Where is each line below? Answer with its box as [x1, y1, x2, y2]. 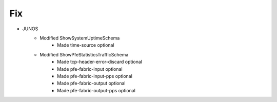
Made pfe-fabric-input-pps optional [57, 73, 133, 79]
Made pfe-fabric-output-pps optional [57, 87, 135, 93]
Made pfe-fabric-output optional [57, 80, 126, 87]
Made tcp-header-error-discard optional [57, 59, 142, 65]
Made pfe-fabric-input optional [57, 66, 123, 72]
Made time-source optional [57, 42, 115, 48]
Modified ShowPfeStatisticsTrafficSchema [39, 51, 129, 57]
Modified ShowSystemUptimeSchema [39, 35, 120, 41]
